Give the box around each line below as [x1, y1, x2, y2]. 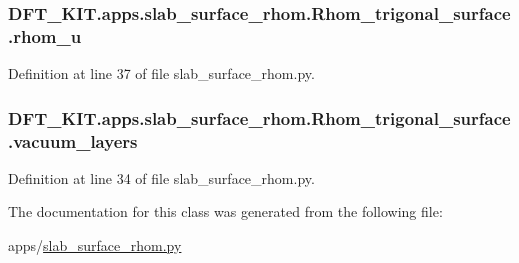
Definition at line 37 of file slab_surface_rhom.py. [8, 63, 315, 84]
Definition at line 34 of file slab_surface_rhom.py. [8, 167, 315, 188]
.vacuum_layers [8, 128, 138, 153]
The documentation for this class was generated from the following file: [8, 201, 443, 222]
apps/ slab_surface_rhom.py [8, 235, 182, 256]
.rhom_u [8, 23, 82, 48]
